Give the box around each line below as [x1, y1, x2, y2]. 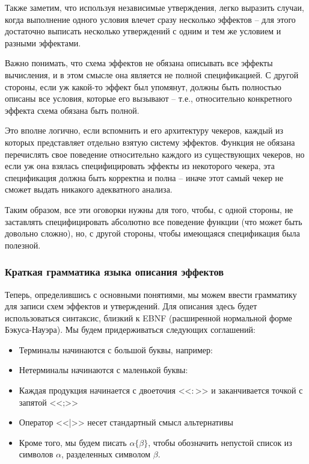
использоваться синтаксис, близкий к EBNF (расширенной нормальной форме [5, 311, 292, 324]
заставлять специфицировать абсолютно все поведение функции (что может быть [5, 215, 302, 227]
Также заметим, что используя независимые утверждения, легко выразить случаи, [5, 1, 304, 13]
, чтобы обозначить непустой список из [148, 436, 292, 448]
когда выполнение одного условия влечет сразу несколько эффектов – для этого [5, 13, 296, 25]
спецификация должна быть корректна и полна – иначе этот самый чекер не [5, 171, 284, 184]
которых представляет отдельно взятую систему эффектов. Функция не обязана [5, 135, 295, 148]
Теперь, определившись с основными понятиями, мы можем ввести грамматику [5, 288, 297, 300]
